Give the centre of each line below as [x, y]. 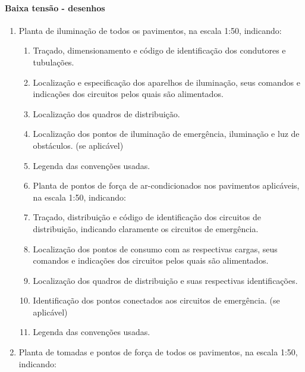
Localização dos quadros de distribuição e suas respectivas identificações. [165, 280]
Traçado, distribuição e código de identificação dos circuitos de [147, 217]
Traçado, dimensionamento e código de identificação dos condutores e [159, 50]
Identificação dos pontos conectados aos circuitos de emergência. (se [156, 300]
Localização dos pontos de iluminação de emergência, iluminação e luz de [166, 134]
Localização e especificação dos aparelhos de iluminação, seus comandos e [166, 82]
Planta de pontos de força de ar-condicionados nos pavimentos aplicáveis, [166, 185]
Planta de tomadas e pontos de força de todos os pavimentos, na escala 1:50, [158, 352]
